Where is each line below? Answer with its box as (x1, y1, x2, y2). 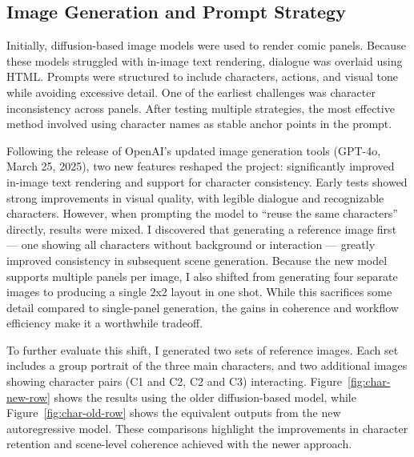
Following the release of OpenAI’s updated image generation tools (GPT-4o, (6, 142, 381, 158)
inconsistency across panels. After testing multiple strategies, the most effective (6, 99, 395, 116)
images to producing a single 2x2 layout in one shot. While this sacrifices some (6, 283, 392, 300)
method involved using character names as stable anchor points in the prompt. (6, 115, 392, 132)
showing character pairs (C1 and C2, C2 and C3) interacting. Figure (6, 373, 342, 390)
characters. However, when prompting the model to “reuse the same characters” (6, 205, 398, 222)
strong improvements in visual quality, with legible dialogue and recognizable (6, 189, 384, 206)
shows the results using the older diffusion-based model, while (54, 388, 356, 405)
